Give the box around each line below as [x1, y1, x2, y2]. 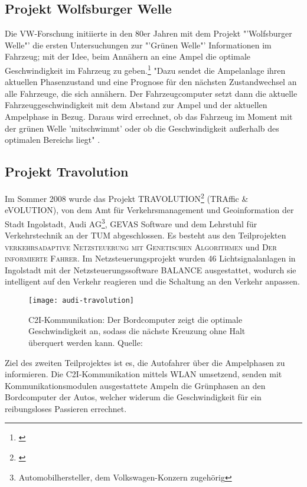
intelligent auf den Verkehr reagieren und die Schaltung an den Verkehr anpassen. [5, 275, 300, 287]
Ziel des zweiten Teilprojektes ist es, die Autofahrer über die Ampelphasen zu [5, 356, 285, 368]
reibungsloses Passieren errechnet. [5, 402, 127, 414]
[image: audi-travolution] [28, 296, 134, 305]
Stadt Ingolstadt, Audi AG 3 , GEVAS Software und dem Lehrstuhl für [5, 215, 257, 230]
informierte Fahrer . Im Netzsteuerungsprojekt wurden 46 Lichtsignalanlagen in [5, 252, 296, 264]
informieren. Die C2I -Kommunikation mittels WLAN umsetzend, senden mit [5, 368, 282, 380]
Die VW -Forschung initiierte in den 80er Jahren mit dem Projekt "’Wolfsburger [5, 27, 292, 40]
